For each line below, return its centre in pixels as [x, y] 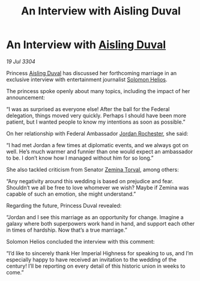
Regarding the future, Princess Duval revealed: [64, 205]
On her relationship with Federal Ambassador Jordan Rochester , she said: [97, 133]
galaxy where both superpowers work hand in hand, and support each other [101, 223]
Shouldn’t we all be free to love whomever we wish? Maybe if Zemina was [98, 187]
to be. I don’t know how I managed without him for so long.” [80, 158]
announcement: [26, 97]
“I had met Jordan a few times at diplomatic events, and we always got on [98, 145]
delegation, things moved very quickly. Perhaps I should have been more [96, 115]
